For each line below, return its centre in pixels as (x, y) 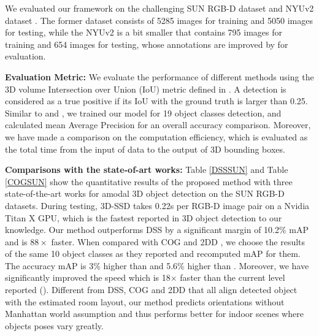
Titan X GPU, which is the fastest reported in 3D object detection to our (144, 217)
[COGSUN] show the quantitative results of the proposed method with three (149, 181)
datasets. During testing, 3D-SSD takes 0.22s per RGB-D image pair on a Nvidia (157, 205)
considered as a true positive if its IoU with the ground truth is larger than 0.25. (156, 101)
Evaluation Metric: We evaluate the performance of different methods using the (159, 76)
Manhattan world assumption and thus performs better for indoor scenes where (154, 314)
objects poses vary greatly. (54, 325)
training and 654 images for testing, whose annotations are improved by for (147, 44)
